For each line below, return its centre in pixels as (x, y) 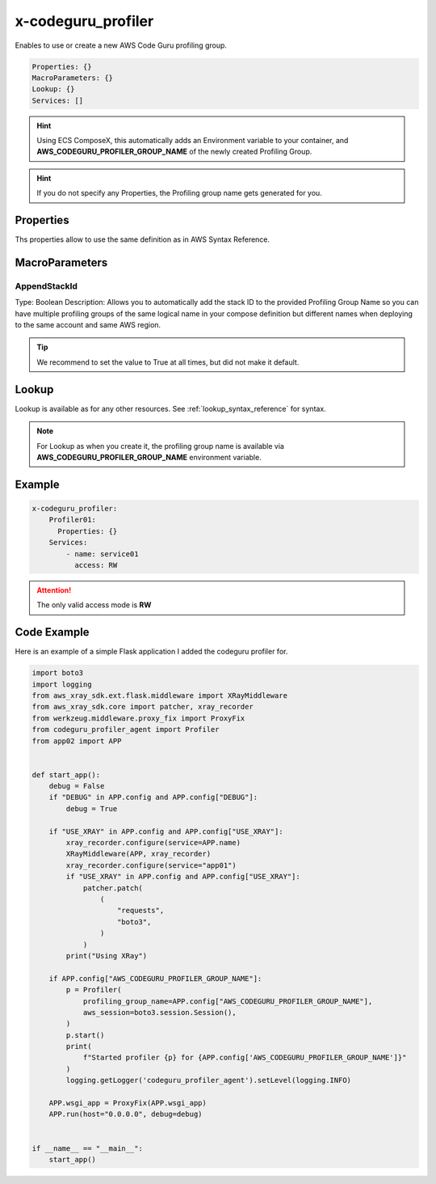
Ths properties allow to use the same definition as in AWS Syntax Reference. (143, 239)
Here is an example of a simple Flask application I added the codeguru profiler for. (151, 652)
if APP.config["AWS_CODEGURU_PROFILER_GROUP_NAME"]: (155, 978)
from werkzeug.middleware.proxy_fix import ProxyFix (138, 718)
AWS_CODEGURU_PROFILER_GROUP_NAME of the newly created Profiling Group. (174, 152)
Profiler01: (73, 520)
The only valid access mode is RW (94, 605)
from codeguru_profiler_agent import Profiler (126, 729)
